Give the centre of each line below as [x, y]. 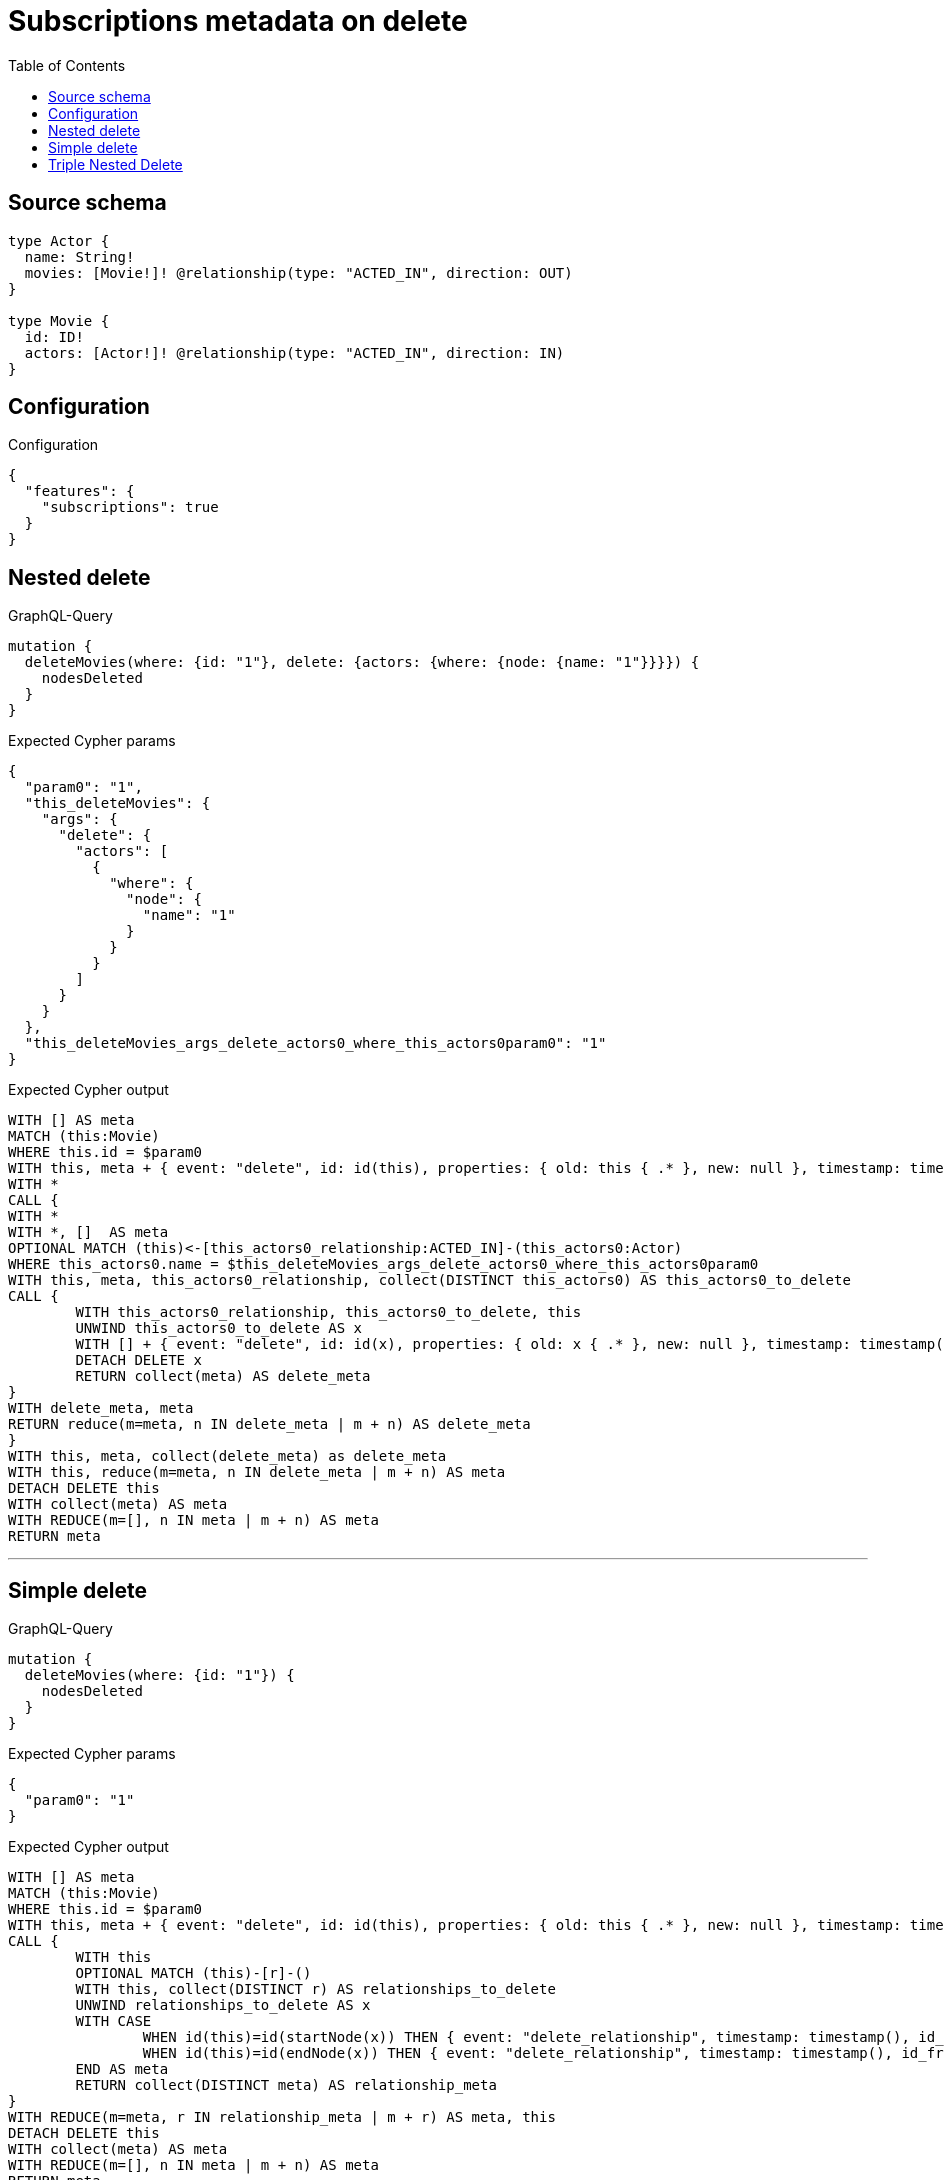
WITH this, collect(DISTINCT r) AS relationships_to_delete [315, 1989]
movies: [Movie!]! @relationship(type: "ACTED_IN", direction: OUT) [298, 272]
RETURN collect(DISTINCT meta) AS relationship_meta [286, 2085]
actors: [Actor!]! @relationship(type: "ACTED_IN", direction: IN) [294, 352]
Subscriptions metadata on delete [238, 21]
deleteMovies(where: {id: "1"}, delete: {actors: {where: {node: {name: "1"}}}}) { [362, 662]
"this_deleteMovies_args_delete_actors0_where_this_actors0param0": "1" [315, 1043]
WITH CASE [113, 2021]
